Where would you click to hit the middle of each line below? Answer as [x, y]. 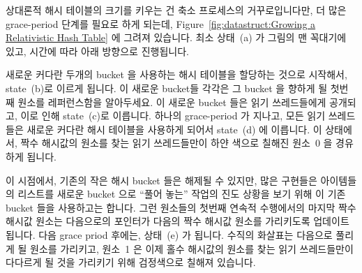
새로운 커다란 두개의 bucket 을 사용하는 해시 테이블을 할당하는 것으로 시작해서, [176, 74]
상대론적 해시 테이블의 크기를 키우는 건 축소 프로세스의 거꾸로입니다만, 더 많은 [176, 10]
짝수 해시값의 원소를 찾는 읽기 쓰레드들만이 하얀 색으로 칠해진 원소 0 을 [176, 143]
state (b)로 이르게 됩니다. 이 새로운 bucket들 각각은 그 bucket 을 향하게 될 [167, 88]
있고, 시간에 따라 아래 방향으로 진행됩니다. [97, 51]
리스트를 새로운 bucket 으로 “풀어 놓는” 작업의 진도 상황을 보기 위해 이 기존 [182, 194]
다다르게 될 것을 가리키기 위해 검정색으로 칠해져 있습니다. [131, 262]
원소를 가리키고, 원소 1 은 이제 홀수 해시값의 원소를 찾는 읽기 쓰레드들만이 [192, 248]
